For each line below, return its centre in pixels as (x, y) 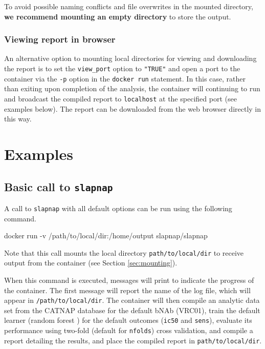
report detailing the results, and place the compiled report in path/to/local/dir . (133, 340)
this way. (18, 119)
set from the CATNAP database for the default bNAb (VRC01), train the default (132, 310)
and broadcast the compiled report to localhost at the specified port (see (120, 98)
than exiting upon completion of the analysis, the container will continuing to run (132, 88)
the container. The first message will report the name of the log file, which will (127, 290)
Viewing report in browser (60, 39)
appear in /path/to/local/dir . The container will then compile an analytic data (132, 300)
